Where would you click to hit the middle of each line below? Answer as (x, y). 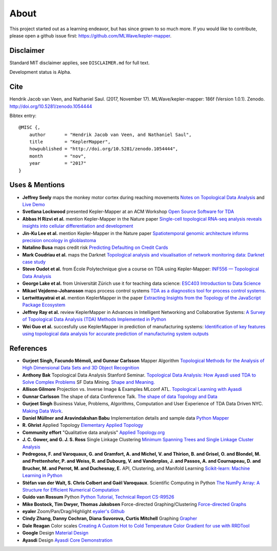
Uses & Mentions (37, 185)
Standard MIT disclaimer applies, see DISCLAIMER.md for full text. (80, 63)
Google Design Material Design (55, 533)
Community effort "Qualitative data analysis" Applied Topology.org (94, 432)
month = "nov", (58, 156)
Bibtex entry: (23, 115)
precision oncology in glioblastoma (59, 240)
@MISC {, (29, 127)
